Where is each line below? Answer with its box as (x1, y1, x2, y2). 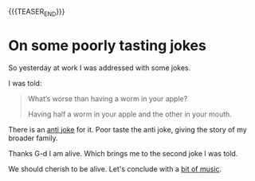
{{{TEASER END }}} (8, 7, 65, 18)
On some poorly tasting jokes (8, 36, 207, 54)
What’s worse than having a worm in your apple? (27, 93, 188, 103)
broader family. (8, 133, 58, 143)
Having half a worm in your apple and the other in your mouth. (27, 109, 233, 119)
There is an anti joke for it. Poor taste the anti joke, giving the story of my (8, 124, 247, 134)
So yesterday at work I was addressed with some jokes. (8, 63, 191, 73)
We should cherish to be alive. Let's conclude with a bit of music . (8, 163, 222, 174)
